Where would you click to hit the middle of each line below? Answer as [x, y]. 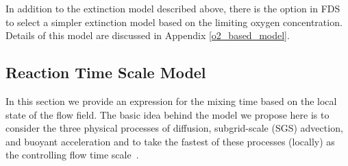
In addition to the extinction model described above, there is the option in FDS [173, 8]
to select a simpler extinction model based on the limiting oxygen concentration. [174, 22]
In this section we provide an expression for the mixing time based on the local [171, 100]
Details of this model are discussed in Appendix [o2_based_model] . [148, 35]
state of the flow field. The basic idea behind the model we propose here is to [167, 114]
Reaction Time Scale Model [106, 72]
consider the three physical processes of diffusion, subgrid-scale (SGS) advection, [174, 128]
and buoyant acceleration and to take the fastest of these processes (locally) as [170, 141]
